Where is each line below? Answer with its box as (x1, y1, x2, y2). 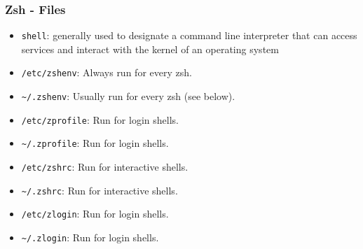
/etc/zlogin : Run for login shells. (21, 206, 169, 221)
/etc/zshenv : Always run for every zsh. (21, 65, 192, 80)
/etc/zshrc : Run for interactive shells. (21, 159, 189, 174)
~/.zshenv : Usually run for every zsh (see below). (21, 89, 235, 104)
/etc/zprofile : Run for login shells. (21, 112, 179, 127)
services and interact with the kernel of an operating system (21, 41, 279, 56)
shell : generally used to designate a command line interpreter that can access (21, 28, 357, 43)
